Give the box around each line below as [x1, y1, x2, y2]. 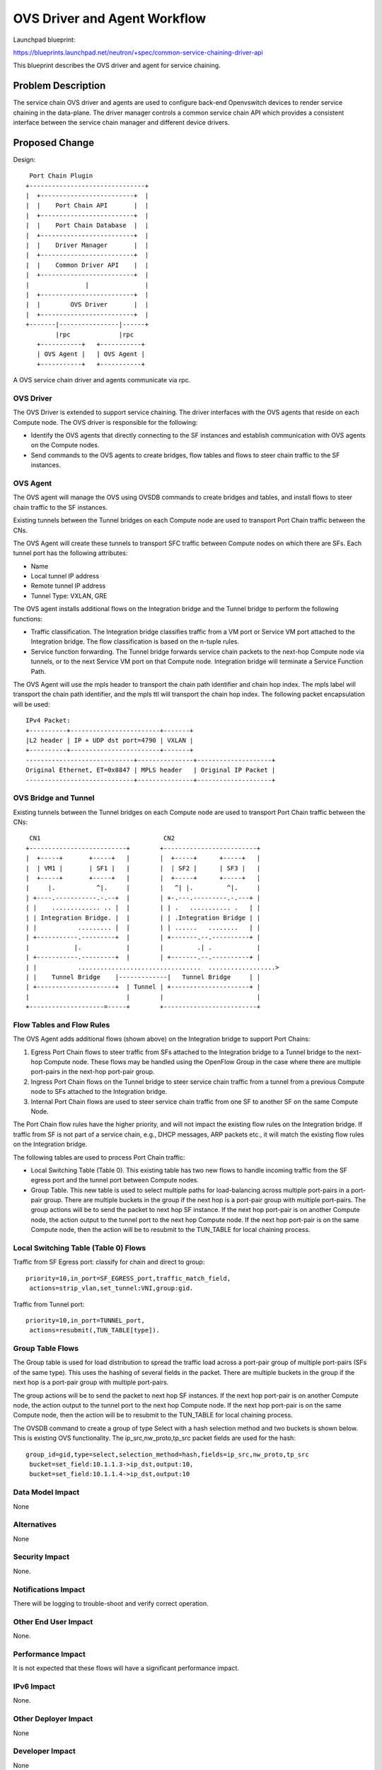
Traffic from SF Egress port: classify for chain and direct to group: [13, 1257, 205, 1267]
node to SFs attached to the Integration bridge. [30, 1087, 168, 1096]
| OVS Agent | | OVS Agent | [36, 350, 145, 358]
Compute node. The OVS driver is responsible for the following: [13, 418, 198, 426]
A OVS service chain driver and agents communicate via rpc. [13, 376, 191, 384]
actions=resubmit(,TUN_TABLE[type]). [29, 1326, 161, 1335]
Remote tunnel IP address [30, 581, 106, 590]
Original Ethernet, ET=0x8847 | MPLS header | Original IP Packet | [25, 766, 276, 775]
